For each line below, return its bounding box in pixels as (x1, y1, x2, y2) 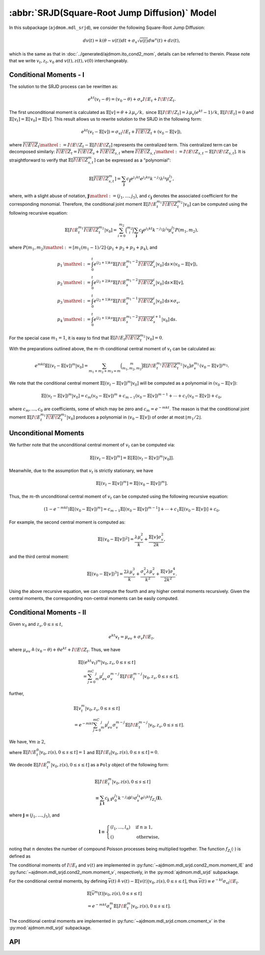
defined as (9, 853, 31, 859)
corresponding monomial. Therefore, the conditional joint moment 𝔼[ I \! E (9, 201, 157, 207)
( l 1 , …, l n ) (110, 824, 131, 831)
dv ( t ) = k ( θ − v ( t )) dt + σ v (82, 37, 137, 44)
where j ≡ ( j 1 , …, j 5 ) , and (9, 812, 60, 819)
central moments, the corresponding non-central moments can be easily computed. (9, 595, 179, 601)
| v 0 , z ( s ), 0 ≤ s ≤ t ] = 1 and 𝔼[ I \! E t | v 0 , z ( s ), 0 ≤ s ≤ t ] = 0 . (39, 749, 159, 757)
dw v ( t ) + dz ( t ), (148, 37, 180, 43)
